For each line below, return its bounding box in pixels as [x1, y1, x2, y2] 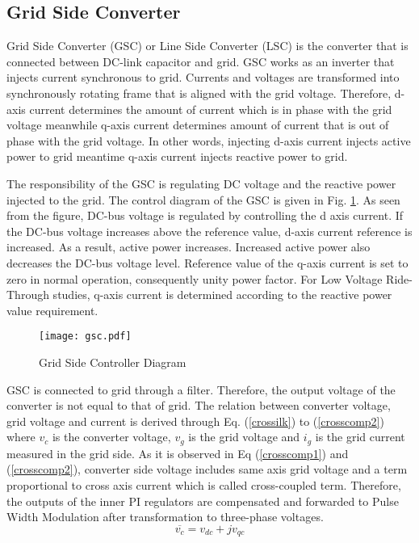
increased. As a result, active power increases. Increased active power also [6, 238, 371, 255]
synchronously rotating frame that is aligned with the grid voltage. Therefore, [6, 84, 392, 101]
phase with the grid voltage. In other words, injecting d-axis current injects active [6, 132, 411, 149]
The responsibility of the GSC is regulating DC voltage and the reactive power [6, 175, 396, 192]
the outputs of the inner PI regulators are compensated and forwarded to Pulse [6, 492, 399, 509]
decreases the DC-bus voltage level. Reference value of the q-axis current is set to [6, 254, 409, 271]
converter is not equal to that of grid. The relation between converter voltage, [6, 397, 391, 414]
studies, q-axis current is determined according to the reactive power [52, 286, 392, 303]
